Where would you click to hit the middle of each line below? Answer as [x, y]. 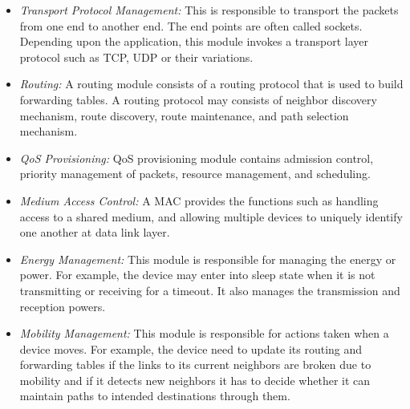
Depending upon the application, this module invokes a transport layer [194, 41]
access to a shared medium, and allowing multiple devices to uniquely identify [211, 216]
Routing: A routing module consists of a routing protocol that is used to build [211, 84]
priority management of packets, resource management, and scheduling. [195, 174]
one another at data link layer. [95, 232]
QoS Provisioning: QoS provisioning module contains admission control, [197, 158]
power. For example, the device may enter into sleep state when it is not [197, 275]
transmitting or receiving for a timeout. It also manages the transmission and [210, 290]
